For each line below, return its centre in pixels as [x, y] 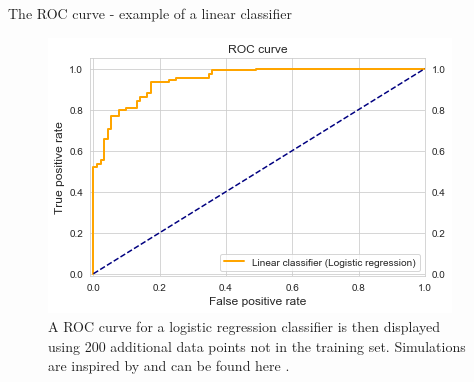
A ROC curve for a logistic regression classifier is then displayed [244, 326]
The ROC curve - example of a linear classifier [150, 13]
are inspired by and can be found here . [169, 365]
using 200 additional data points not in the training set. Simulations [257, 345]
